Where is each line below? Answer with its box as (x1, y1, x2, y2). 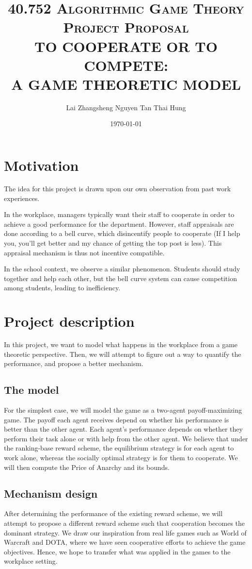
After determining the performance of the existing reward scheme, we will (4, 508, 223, 519)
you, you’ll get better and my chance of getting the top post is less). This (4, 237, 222, 248)
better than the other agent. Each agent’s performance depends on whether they (4, 424, 243, 434)
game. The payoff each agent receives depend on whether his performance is (4, 414, 229, 424)
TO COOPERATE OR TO (34, 36, 218, 56)
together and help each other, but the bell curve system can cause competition (4, 273, 237, 283)
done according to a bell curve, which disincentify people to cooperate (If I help (4, 228, 240, 238)
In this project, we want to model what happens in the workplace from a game (4, 339, 238, 350)
